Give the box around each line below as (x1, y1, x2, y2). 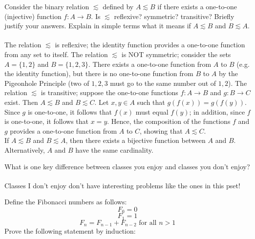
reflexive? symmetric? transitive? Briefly (114, 11, 234, 21)
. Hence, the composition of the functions (107, 116, 231, 126)
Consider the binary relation (4, 1, 89, 11)
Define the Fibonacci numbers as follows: (4, 197, 127, 207)
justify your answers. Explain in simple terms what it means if (4, 20, 191, 31)
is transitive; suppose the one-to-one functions (41, 87, 178, 98)
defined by (103, 1, 134, 11)
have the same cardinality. (75, 144, 153, 155)
